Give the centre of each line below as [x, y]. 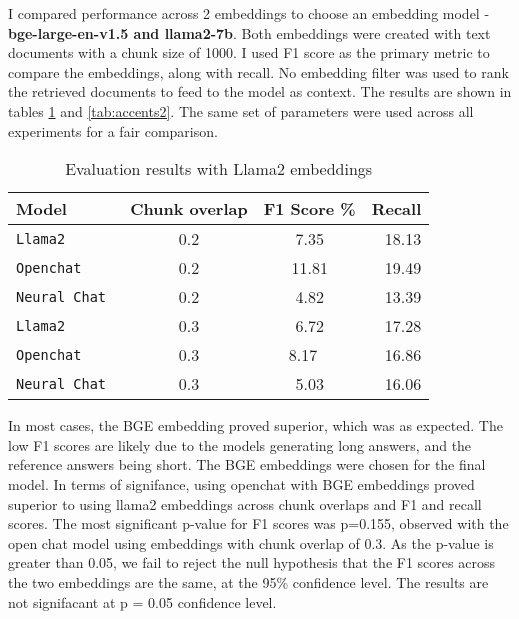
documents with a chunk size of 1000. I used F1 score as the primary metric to [249, 52]
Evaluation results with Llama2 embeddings [219, 169]
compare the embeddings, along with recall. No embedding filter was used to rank [258, 71]
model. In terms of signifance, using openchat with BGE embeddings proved [241, 483]
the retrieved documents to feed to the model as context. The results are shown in [260, 91]
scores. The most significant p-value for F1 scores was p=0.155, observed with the [258, 523]
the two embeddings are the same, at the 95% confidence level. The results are [248, 581]
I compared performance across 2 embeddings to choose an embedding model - [249, 13]
